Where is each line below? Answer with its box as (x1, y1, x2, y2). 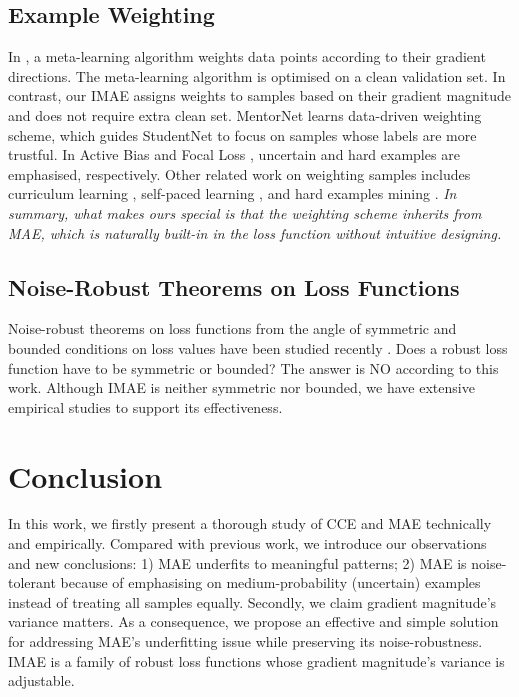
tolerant (8, 572, 56, 593)
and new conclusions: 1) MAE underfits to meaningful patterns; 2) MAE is (8, 552, 467, 573)
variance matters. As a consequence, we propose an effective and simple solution (8, 611, 499, 632)
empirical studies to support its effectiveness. (8, 396, 283, 417)
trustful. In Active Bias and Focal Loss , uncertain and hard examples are (8, 144, 460, 165)
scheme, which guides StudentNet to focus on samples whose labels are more (8, 124, 477, 145)
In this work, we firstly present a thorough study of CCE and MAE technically (8, 513, 492, 534)
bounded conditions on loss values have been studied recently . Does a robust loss (8, 337, 508, 358)
